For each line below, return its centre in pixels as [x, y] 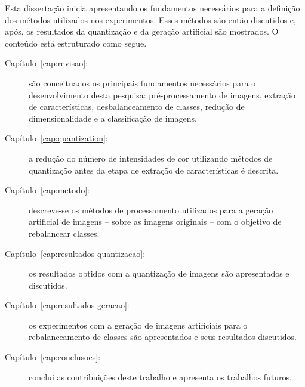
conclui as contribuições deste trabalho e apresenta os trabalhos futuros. [160, 377]
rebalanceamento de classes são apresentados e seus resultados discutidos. [163, 337]
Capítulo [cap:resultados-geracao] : [67, 305]
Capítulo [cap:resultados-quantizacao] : [75, 253]
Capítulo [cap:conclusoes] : [53, 357]
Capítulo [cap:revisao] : [46, 63]
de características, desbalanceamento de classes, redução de [137, 106]
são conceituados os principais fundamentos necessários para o [142, 83]
